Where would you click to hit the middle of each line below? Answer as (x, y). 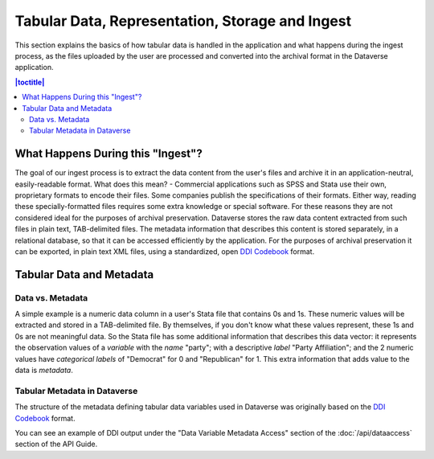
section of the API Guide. (56, 444)
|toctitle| (30, 82)
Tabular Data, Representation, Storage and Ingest (183, 21)
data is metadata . (44, 371)
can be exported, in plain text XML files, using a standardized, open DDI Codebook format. (165, 251)
